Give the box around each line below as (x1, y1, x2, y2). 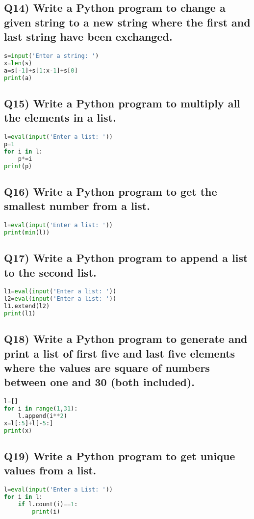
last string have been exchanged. (4, 29, 173, 44)
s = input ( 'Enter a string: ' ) (4, 52, 99, 59)
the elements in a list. (4, 110, 116, 125)
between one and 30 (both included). (4, 374, 195, 389)
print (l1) (4, 310, 36, 317)
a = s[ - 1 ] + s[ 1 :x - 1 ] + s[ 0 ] (4, 67, 78, 74)
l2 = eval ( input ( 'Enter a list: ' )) (4, 295, 117, 303)
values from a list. (4, 463, 97, 478)
